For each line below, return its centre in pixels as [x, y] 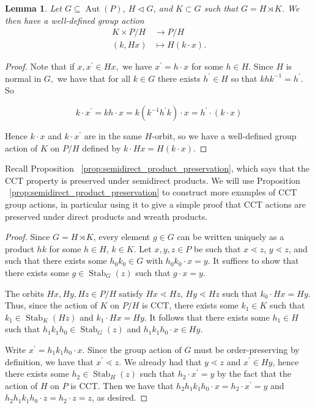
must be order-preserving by [247, 349]
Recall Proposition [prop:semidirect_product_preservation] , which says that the [157, 168]
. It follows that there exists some [207, 317]
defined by [102, 148]
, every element [122, 237]
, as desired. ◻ [120, 397]
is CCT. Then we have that [122, 385]
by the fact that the [254, 373]
